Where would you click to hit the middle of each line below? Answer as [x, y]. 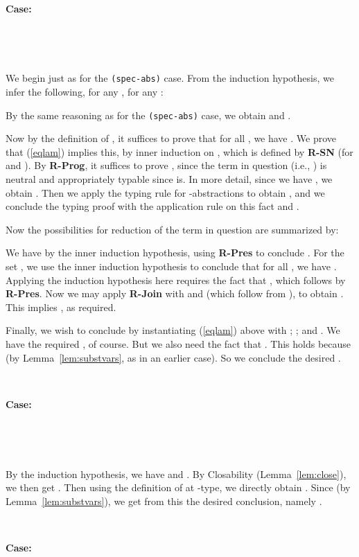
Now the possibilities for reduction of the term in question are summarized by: [172, 229]
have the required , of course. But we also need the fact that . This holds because [178, 344]
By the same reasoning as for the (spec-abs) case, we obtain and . [148, 115]
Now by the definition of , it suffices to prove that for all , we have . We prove [171, 138]
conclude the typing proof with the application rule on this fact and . [152, 206]
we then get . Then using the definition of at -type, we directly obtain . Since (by [178, 487]
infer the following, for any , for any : [85, 92]
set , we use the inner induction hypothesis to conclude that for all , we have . [171, 266]
